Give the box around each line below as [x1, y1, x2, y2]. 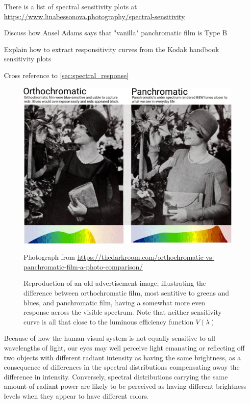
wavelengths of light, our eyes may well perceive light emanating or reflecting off [4, 342, 245, 352]
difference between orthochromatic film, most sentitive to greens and [24, 287, 229, 297]
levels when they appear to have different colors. [4, 390, 149, 401]
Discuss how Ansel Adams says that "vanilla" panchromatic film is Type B [4, 27, 227, 38]
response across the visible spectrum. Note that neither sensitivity [24, 307, 222, 317]
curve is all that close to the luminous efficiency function [24, 316, 194, 326]
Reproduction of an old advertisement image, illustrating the [24, 278, 206, 288]
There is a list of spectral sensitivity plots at [4, 1, 137, 11]
